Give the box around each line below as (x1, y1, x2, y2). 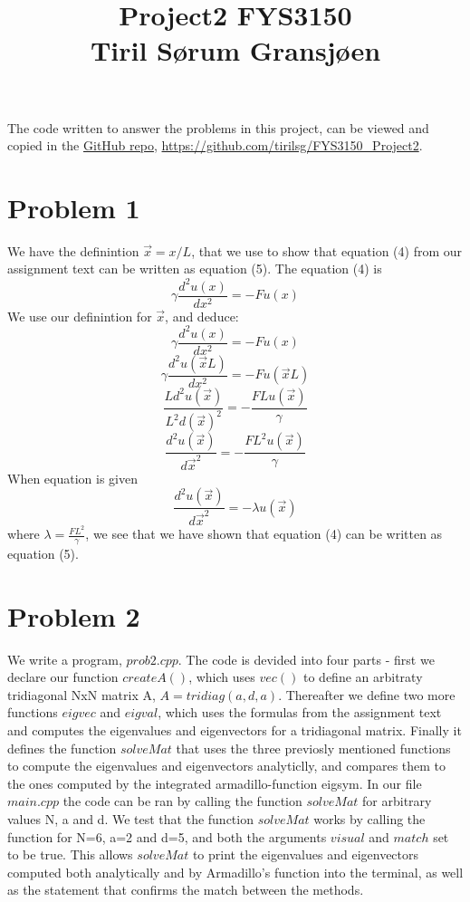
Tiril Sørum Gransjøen (90, 32, 381, 69)
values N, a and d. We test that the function (7, 809, 254, 828)
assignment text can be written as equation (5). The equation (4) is (7, 259, 382, 278)
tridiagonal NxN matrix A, (7, 685, 156, 704)
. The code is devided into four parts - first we (177, 649, 435, 668)
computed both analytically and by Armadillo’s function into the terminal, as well (7, 862, 464, 881)
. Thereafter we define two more (278, 685, 456, 704)
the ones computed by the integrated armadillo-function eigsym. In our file (7, 773, 422, 792)
